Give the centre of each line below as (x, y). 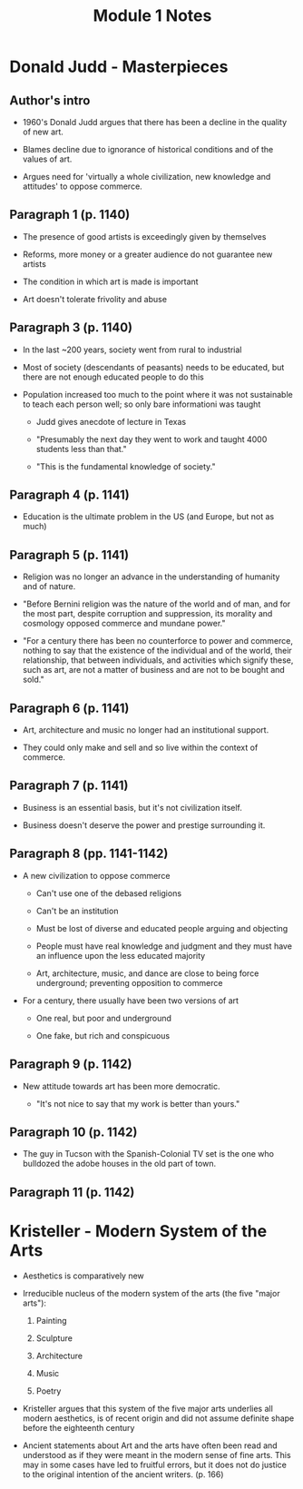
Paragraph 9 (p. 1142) (71, 1065)
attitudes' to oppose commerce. (82, 186)
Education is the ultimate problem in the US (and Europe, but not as (148, 517)
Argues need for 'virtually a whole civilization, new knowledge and (147, 177)
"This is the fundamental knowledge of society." (126, 466)
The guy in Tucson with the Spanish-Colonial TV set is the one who (148, 1154)
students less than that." (81, 449)
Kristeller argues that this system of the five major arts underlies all (148, 1408)
